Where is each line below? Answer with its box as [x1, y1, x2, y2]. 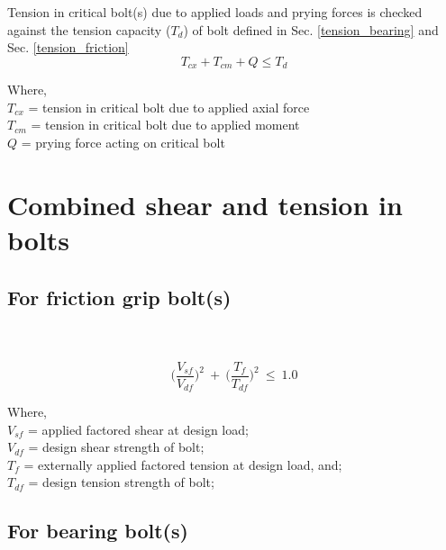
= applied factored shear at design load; [28, 419, 249, 438]
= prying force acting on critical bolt [21, 133, 225, 152]
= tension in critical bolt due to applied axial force [28, 97, 310, 116]
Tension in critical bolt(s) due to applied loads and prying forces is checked [7, 3, 423, 21]
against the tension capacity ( [7, 20, 171, 39]
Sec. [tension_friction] [7, 38, 129, 57]
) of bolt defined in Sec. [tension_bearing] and [183, 20, 439, 39]
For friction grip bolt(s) [7, 283, 232, 311]
